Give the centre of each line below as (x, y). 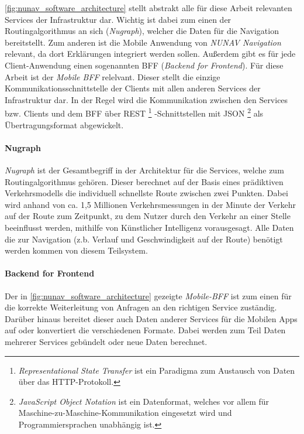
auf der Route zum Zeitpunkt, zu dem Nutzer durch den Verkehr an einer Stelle (148, 216)
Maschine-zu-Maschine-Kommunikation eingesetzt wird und (125, 413)
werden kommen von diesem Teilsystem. (76, 250)
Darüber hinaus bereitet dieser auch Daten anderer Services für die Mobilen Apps (151, 318)
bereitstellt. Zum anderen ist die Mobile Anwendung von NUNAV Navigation (143, 42)
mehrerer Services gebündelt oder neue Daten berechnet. (106, 341)
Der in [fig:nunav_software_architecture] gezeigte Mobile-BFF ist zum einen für (148, 295)
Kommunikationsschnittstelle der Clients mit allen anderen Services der (133, 88)
